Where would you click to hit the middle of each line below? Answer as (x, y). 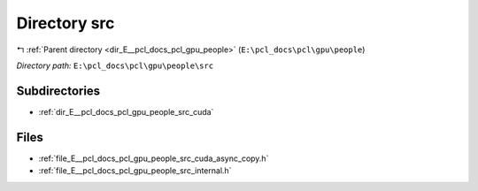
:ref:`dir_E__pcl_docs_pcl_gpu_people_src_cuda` (126, 111)
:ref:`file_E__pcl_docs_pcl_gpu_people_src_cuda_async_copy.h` (154, 158)
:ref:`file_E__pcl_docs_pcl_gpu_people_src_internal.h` (135, 171)
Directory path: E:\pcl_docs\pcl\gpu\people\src (115, 65)
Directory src (66, 23)
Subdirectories (58, 91)
